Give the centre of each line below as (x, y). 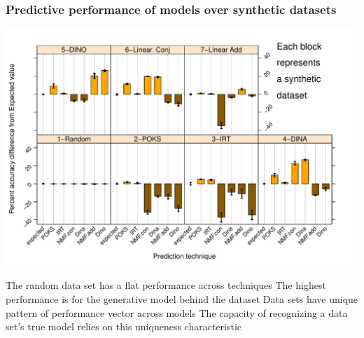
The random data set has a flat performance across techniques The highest (166, 285)
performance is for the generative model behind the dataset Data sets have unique (182, 299)
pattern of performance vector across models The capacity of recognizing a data (177, 312)
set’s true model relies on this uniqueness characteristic (124, 326)
